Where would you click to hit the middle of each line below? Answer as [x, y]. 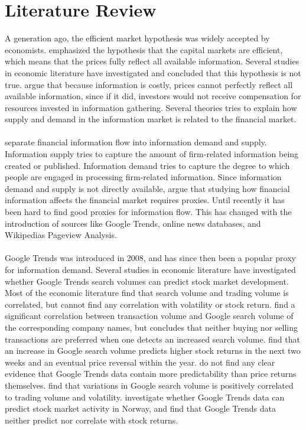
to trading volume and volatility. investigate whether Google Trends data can [145, 397]
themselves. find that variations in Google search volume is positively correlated [149, 385]
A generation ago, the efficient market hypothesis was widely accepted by [137, 38]
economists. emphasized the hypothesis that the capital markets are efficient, [144, 49]
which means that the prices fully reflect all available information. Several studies [152, 61]
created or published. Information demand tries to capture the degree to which [147, 165]
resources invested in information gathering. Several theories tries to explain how [151, 107]
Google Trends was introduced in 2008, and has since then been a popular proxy [150, 258]
